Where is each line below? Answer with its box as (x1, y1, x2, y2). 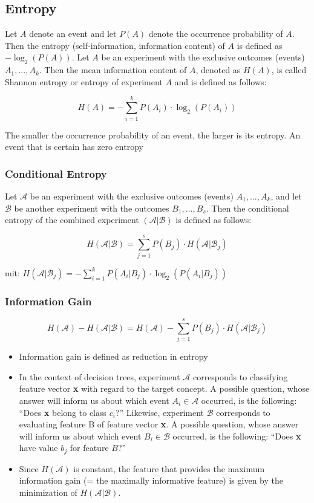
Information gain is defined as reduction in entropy (19, 350, 208, 363)
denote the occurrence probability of (148, 27, 283, 40)
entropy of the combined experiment (5, 213, 139, 226)
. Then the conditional (206, 201, 289, 214)
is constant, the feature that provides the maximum (73, 462, 265, 475)
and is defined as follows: (174, 75, 267, 88)
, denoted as (195, 63, 241, 76)
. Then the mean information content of (39, 63, 187, 76)
